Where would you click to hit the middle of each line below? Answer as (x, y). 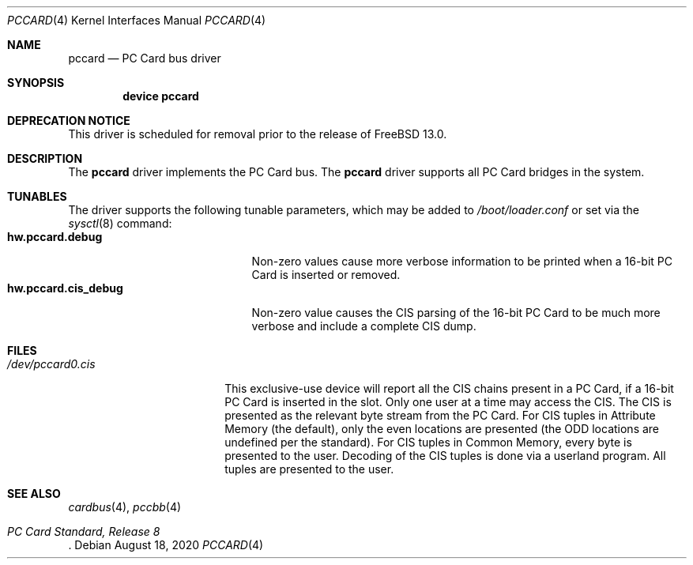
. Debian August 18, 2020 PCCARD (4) (166, 545)
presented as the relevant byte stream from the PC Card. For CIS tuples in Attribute (440, 415)
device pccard (161, 96)
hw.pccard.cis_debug (65, 288)
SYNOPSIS (36, 83)
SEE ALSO (34, 493)
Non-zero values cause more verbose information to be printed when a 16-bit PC (462, 261)
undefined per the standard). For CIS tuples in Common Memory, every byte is (428, 442)
